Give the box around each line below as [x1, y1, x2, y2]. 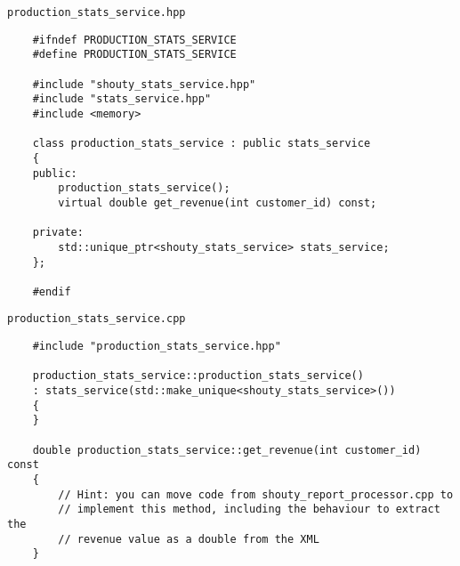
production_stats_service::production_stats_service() [32, 369, 364, 383]
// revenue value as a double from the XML [58, 532, 319, 546]
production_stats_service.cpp [7, 312, 186, 326]
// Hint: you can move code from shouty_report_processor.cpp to [58, 488, 454, 501]
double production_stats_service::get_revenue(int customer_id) [32, 443, 422, 457]
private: [32, 226, 84, 239]
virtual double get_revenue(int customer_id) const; [58, 196, 377, 209]
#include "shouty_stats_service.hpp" [32, 77, 256, 91]
